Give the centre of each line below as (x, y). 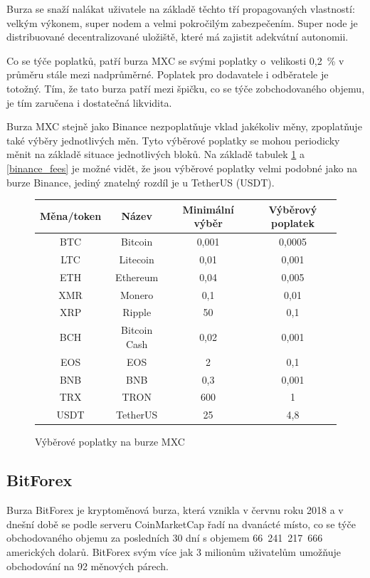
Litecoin (137, 259)
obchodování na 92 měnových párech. (88, 566)
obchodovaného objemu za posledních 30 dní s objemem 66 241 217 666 (165, 538)
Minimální (208, 209)
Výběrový (293, 209)
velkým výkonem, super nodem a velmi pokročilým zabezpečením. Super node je (182, 22)
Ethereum (137, 277)
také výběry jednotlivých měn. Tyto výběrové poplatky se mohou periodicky (173, 140)
